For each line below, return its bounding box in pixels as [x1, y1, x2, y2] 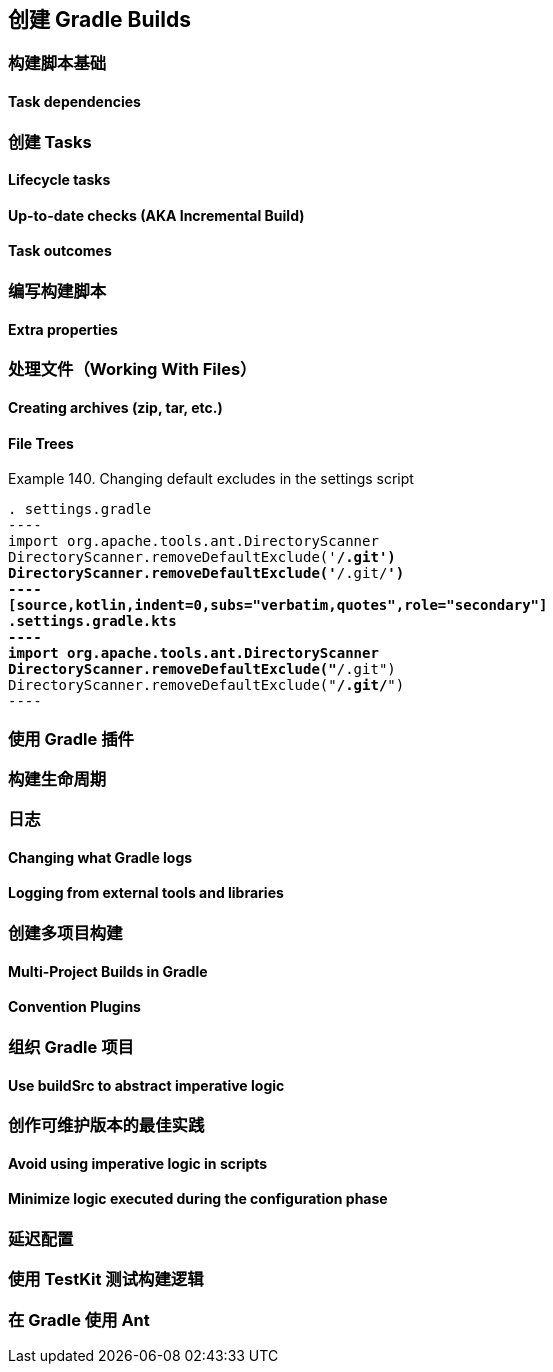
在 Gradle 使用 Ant [8, 1309, 150, 1330]
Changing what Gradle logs [8, 848, 193, 866]
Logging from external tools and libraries [8, 884, 284, 902]
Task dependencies [8, 93, 141, 111]
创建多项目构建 [8, 923, 123, 944]
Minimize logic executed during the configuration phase [8, 1190, 388, 1208]
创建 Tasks [8, 131, 92, 152]
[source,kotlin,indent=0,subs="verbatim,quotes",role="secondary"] [8, 597, 548, 614]
